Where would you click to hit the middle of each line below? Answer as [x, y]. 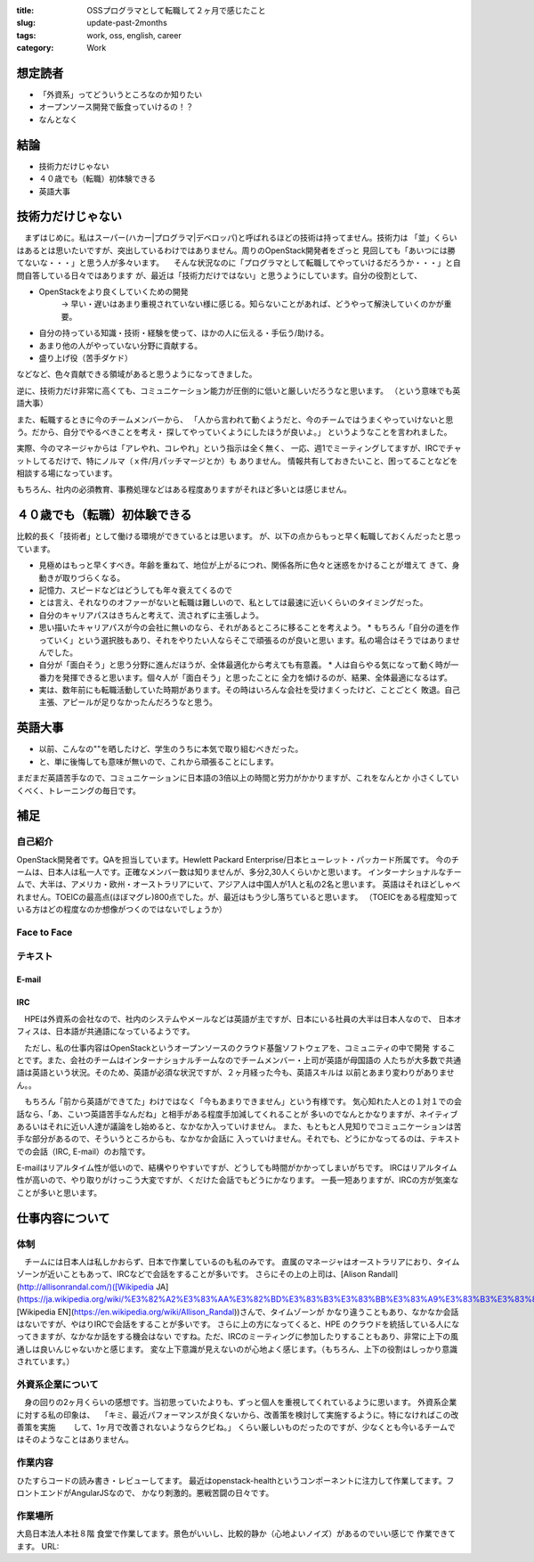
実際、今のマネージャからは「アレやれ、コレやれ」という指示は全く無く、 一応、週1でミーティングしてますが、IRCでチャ [239, 448]
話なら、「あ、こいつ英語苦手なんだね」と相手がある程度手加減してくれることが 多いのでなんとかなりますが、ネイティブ [237, 1114]
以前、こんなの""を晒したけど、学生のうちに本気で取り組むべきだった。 [171, 749]
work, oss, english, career [134, 35]
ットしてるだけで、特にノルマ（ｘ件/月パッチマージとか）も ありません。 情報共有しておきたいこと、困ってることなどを [237, 461]
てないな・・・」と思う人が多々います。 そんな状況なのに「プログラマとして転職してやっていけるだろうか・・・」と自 [239, 263]
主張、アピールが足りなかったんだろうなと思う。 [128, 702]
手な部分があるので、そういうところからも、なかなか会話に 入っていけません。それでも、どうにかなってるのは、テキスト [239, 1139]
